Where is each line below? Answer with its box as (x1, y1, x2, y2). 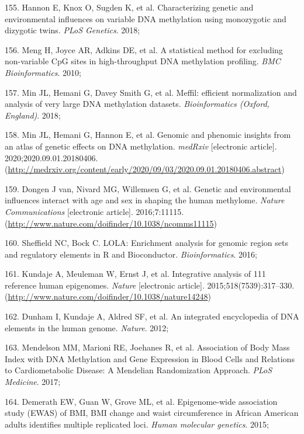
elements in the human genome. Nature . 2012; (5, 321, 169, 334)
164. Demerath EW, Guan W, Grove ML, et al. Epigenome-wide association (5, 395, 278, 407)
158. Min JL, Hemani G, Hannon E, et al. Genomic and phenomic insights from (5, 129, 291, 141)
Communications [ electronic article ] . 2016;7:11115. (5, 205, 184, 217)
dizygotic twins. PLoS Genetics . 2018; (5, 24, 140, 36)
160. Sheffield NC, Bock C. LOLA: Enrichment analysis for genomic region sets (5, 237, 288, 249)
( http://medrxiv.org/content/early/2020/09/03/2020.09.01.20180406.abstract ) (5, 163, 285, 175)
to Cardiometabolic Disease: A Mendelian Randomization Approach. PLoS (5, 364, 272, 376)
